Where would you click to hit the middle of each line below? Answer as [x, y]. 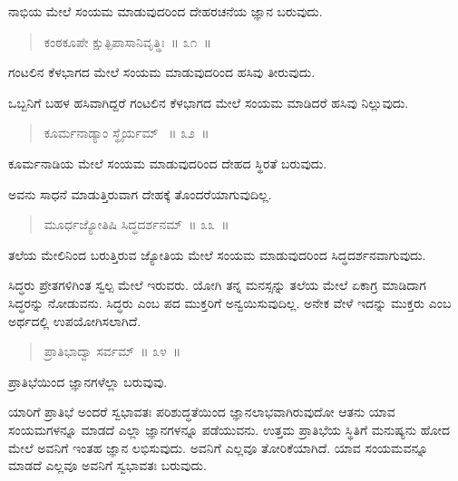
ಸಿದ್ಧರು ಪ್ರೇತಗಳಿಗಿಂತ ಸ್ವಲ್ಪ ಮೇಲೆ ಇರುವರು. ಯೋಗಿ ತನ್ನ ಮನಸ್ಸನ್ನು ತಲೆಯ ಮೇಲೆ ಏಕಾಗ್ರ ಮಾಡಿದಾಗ [217, 285]
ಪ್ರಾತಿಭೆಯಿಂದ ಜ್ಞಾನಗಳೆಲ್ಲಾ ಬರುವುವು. [88, 381]
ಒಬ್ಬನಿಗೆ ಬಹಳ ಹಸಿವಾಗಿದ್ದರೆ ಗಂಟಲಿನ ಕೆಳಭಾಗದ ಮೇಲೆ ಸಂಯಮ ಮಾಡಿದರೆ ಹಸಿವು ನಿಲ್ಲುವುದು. [209, 102]
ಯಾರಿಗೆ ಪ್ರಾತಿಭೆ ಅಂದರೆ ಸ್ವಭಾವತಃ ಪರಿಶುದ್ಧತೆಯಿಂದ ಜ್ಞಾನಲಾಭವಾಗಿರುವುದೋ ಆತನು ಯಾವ [202, 412]
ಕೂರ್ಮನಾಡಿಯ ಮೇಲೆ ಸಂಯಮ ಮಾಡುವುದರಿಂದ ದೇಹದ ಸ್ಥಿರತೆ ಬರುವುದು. [168, 163]
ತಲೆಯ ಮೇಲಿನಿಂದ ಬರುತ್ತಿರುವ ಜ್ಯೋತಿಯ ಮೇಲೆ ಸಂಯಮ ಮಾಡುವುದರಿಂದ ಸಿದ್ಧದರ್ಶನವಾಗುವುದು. [217, 254]
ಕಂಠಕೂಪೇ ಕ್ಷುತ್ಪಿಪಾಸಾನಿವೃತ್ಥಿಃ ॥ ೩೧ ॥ [127, 41]
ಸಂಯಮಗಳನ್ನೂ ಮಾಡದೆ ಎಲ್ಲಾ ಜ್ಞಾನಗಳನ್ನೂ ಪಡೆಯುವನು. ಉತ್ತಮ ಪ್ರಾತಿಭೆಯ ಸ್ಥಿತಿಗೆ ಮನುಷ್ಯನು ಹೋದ [229, 429]
